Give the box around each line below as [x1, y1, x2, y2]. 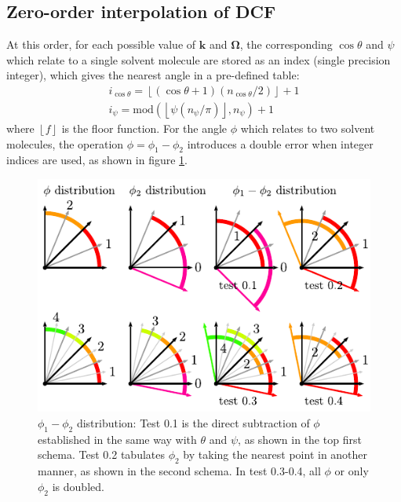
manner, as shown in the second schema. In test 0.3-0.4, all [38, 463, 321, 479]
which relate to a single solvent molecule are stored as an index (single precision [6, 51, 391, 68]
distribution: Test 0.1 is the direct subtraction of [76, 415, 310, 431]
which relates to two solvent [240, 120, 375, 137]
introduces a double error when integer [187, 135, 374, 152]
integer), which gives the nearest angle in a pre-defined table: [6, 67, 300, 83]
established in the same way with [38, 431, 197, 447]
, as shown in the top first [238, 431, 362, 447]
